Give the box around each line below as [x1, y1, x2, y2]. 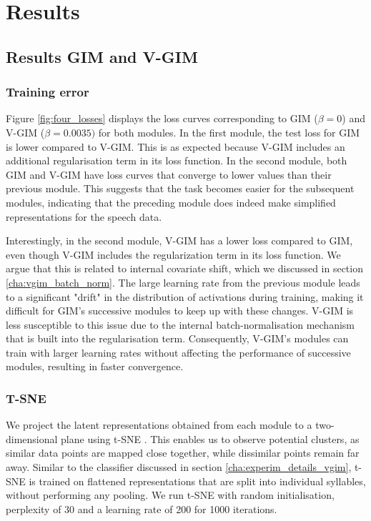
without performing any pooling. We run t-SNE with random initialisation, [6, 487, 335, 502]
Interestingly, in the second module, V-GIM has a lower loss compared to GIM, [6, 233, 353, 248]
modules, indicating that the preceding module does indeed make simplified [6, 194, 336, 209]
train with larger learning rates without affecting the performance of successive [6, 344, 351, 359]
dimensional [6, 431, 58, 446]
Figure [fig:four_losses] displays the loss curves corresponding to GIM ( [6, 111, 318, 126]
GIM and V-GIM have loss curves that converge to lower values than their [6, 167, 332, 182]
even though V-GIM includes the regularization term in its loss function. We [6, 247, 341, 262]
